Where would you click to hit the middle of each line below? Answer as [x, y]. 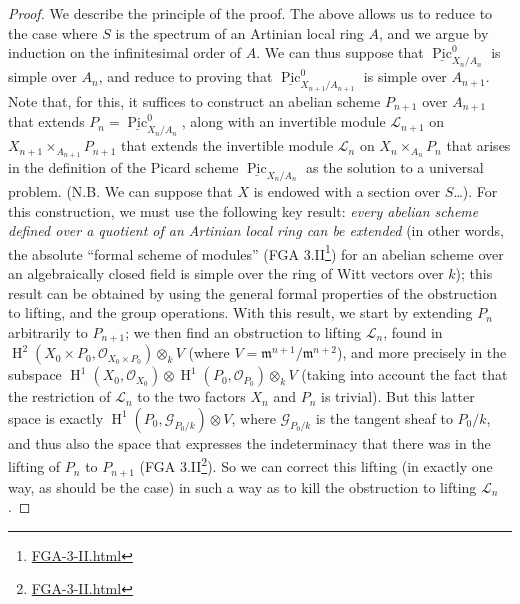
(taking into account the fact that [404, 374]
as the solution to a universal [394, 166]
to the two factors [191, 396]
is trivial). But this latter [397, 396]
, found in [413, 331]
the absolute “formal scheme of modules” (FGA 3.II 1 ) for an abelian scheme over [256, 252]
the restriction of [59, 396]
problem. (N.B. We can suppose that [120, 190]
